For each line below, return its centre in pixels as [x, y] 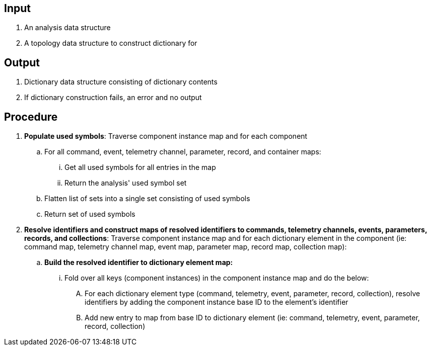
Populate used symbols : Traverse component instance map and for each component [166, 136]
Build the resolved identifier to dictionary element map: [139, 262]
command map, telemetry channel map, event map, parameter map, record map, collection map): [186, 247]
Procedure [31, 117]
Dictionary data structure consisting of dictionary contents [121, 82]
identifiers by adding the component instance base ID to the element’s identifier [217, 302]
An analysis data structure [67, 28]
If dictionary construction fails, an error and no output [113, 98]
